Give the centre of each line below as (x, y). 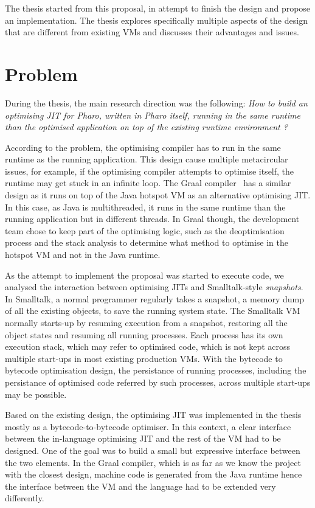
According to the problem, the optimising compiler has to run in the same (143, 147)
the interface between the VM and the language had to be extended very (140, 486)
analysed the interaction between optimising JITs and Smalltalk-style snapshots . (154, 287)
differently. (25, 498)
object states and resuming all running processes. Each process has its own (144, 334)
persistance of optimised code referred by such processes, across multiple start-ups (158, 382)
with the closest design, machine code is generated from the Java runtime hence (154, 474)
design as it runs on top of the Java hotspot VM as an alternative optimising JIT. (158, 195)
